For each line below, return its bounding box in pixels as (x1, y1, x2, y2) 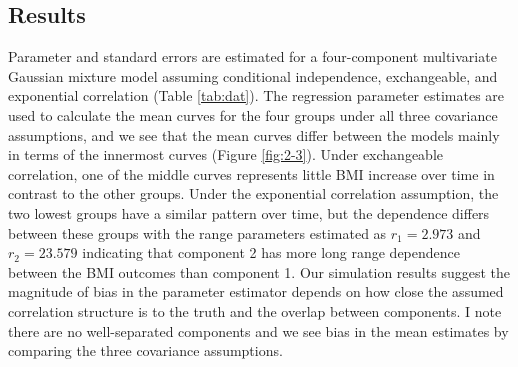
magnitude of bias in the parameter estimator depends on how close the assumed (8, 281, 504, 302)
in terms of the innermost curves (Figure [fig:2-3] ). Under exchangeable (8, 144, 444, 165)
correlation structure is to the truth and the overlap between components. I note (8, 300, 502, 321)
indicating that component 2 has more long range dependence (82, 242, 461, 263)
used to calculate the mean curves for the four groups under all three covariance (8, 104, 498, 125)
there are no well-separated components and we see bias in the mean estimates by (8, 320, 509, 341)
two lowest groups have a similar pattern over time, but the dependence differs (8, 202, 490, 223)
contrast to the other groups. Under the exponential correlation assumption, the (8, 183, 499, 204)
